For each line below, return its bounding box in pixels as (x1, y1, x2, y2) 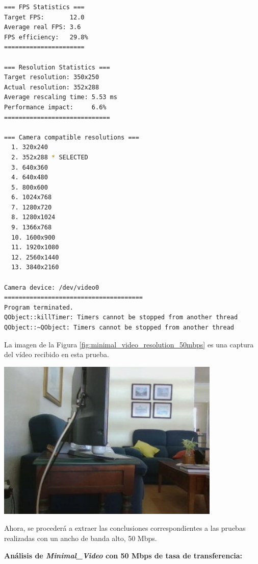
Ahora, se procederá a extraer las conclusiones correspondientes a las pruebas (4, 523, 246, 533)
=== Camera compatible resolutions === (4, 133, 139, 141)
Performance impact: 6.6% (4, 103, 107, 111)
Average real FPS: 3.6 (4, 24, 81, 31)
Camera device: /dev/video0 (4, 284, 99, 291)
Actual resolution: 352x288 (4, 83, 99, 91)
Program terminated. (4, 303, 74, 311)
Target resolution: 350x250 (4, 74, 99, 81)
